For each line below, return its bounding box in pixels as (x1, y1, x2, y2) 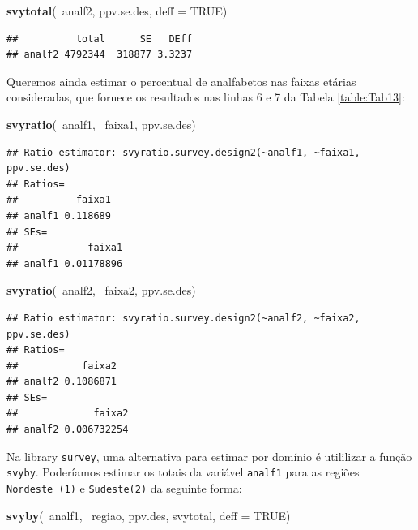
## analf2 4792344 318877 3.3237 (6, 49, 193, 61)
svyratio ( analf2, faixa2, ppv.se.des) (6, 282, 196, 299)
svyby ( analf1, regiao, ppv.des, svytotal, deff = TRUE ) (6, 506, 291, 524)
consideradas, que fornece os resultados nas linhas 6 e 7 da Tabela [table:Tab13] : (6, 88, 405, 106)
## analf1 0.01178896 (6, 257, 123, 269)
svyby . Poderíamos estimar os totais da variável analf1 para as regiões (6, 463, 360, 480)
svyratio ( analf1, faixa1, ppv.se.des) (6, 115, 196, 132)
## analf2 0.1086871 (6, 376, 117, 388)
